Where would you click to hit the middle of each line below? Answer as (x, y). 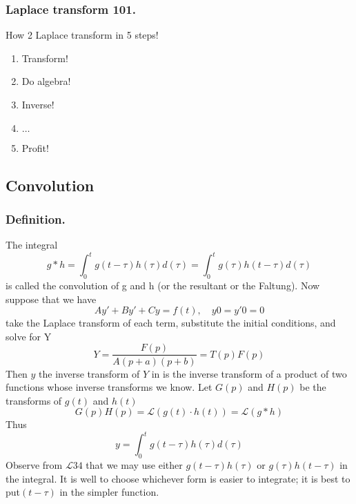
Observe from (34, 465)
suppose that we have (51, 299)
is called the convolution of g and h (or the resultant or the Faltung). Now (163, 285)
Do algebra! (46, 81)
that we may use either (134, 465)
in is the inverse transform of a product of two (249, 373)
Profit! (35, 147)
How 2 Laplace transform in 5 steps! (82, 35)
